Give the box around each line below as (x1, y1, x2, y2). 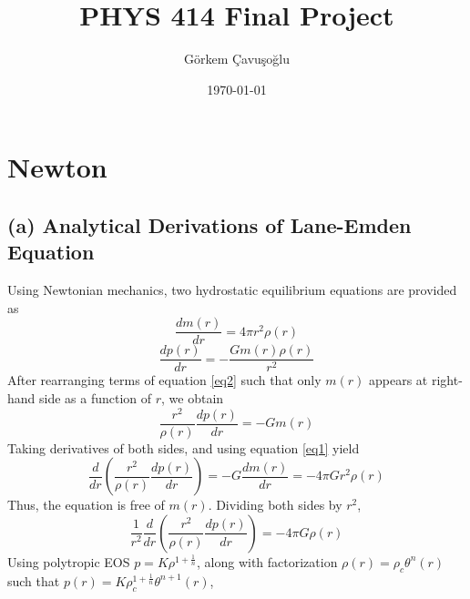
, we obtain (161, 389, 224, 407)
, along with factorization (196, 552, 338, 571)
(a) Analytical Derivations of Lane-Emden (7, 210, 412, 239)
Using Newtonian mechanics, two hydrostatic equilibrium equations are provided (7, 280, 457, 299)
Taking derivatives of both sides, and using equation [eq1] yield (7, 438, 360, 457)
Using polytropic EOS (7, 552, 130, 571)
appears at (368, 371, 428, 390)
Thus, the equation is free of (7, 495, 165, 514)
